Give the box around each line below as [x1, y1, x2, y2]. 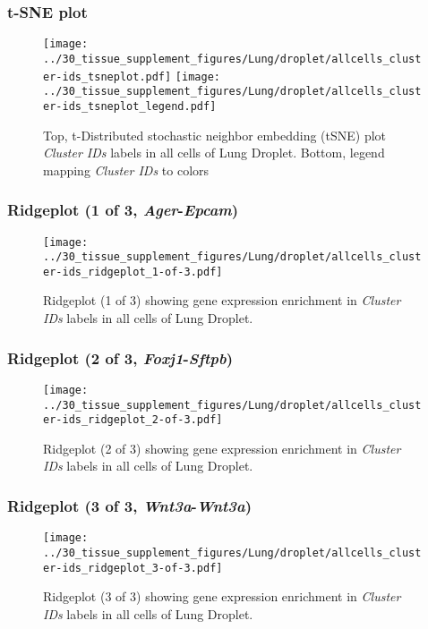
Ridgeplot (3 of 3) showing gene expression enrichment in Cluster [43, 587, 401, 606]
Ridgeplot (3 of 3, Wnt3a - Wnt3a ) [7, 494, 252, 516]
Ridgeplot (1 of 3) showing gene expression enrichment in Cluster [43, 291, 401, 310]
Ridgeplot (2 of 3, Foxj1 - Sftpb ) [7, 346, 234, 369]
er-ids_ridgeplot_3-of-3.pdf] [43, 561, 223, 574]
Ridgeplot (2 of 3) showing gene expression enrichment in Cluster [43, 438, 401, 457]
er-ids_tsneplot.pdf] [43, 70, 172, 83]
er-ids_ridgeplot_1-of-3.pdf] [43, 265, 223, 278]
